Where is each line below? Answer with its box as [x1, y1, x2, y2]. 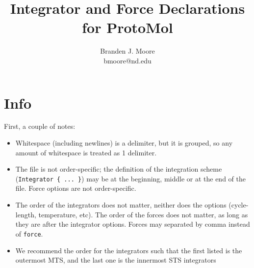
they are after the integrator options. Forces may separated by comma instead [15, 219, 250, 229]
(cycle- [229, 200, 249, 210]
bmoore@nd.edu [103, 55, 152, 65]
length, [15, 209, 36, 219]
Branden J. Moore [100, 46, 155, 56]
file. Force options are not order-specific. [15, 183, 136, 193]
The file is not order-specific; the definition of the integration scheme [15, 164, 222, 174]
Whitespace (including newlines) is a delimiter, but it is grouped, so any [15, 138, 233, 148]
